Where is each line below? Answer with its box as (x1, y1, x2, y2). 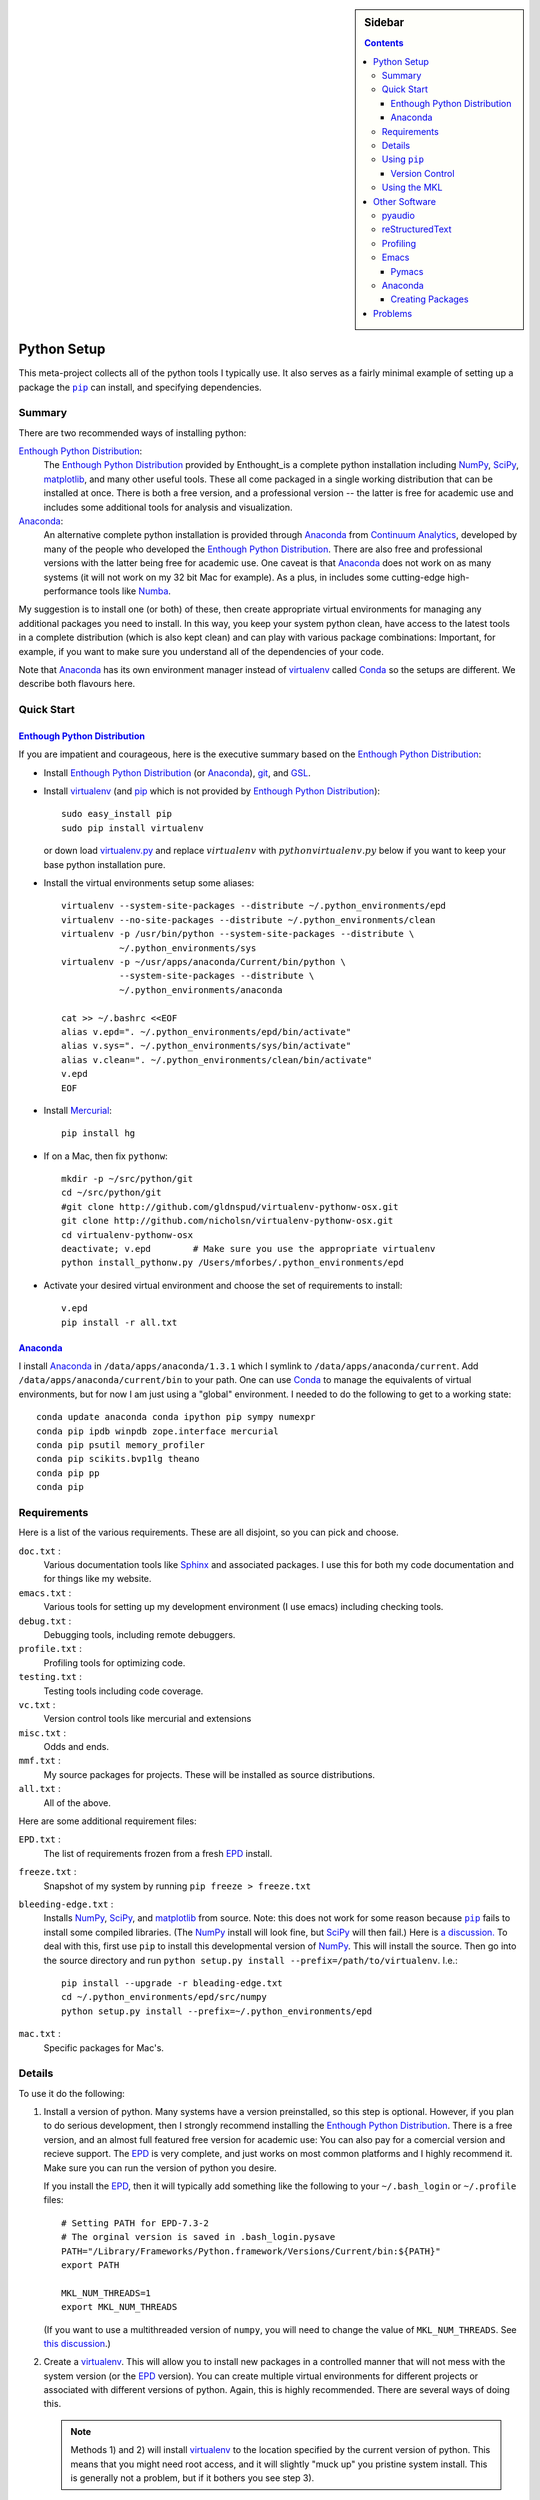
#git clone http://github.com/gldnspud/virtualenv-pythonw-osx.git (61, 1201, 399, 1212)
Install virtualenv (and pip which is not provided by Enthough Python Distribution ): (43, 785, 380, 797)
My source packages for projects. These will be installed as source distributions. (43, 1768, 375, 1780)
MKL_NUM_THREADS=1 (61, 2287, 152, 2299)
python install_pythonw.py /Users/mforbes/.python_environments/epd (61, 1257, 404, 1269)
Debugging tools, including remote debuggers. (43, 1628, 236, 1640)
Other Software (373, 195, 437, 207)
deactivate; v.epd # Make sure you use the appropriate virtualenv (61, 1243, 436, 1255)
